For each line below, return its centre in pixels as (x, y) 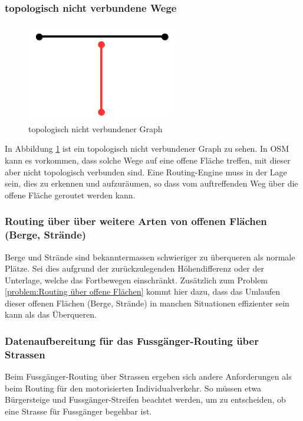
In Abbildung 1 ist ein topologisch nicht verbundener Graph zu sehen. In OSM (147, 149)
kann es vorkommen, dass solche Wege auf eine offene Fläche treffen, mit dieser (148, 160)
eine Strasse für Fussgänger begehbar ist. (78, 411)
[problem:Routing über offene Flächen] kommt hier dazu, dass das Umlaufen (143, 291)
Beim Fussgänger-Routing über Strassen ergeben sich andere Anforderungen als (148, 376)
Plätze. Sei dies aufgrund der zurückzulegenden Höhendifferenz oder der (134, 268)
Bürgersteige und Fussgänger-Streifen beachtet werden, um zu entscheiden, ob (145, 399)
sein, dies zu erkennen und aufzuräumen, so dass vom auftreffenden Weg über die (151, 183)
